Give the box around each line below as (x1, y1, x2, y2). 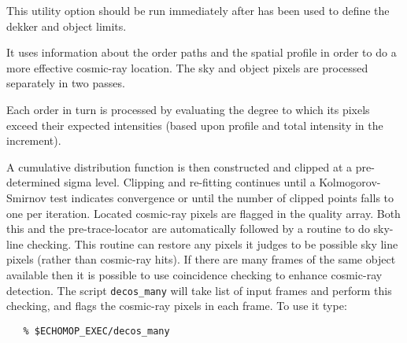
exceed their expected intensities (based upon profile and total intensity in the (6, 116, 383, 133)
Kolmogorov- (319, 174, 381, 190)
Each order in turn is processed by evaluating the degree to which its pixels (6, 101, 370, 117)
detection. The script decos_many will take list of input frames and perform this (6, 282, 392, 298)
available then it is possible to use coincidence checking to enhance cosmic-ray (6, 266, 383, 282)
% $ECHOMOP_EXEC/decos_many (23, 325, 170, 337)
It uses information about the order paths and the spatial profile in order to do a (6, 44, 397, 61)
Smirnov (6, 189, 46, 205)
